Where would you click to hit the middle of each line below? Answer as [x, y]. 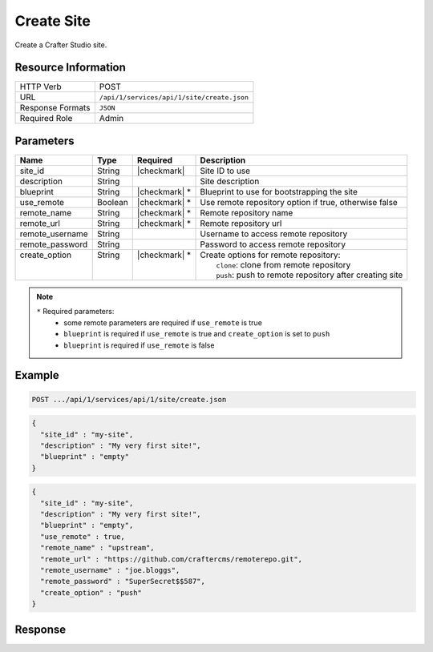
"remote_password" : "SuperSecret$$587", [123, 582]
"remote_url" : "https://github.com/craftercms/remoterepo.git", [172, 559]
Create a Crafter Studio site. [61, 45]
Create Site [53, 21]
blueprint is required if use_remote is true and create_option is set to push [197, 334]
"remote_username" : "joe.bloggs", [110, 570]
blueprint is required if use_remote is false [139, 345]
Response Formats [55, 108]
